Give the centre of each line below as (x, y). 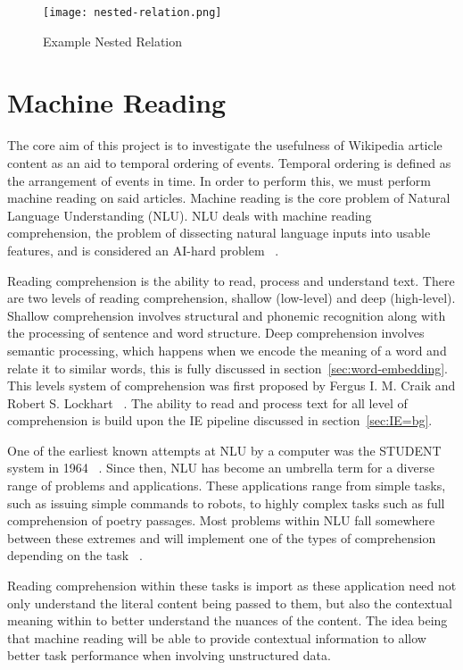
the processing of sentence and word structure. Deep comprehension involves (216, 333)
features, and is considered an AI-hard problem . (143, 250)
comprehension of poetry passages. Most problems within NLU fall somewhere (221, 520)
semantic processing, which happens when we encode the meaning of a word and (227, 350)
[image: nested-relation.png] (132, 13)
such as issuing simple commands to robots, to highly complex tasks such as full (226, 502)
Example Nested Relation (113, 41)
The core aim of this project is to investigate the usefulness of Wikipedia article (225, 145)
